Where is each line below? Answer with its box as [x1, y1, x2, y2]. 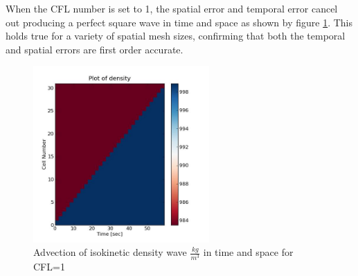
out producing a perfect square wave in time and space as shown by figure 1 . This [6, 15, 353, 29]
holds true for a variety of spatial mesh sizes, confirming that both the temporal [6, 28, 346, 43]
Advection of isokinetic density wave [33, 245, 187, 259]
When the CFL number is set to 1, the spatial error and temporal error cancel [6, 1, 338, 15]
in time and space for [203, 245, 294, 259]
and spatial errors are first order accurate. [6, 42, 184, 56]
